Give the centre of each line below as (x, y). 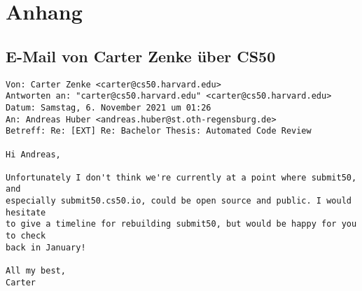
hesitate (26, 212)
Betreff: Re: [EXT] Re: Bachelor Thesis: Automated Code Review (159, 131)
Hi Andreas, (33, 154)
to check (26, 236)
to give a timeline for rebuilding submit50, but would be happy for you (181, 224)
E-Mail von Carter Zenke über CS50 (141, 56)
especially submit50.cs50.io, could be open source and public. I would (179, 201)
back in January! (46, 247)
